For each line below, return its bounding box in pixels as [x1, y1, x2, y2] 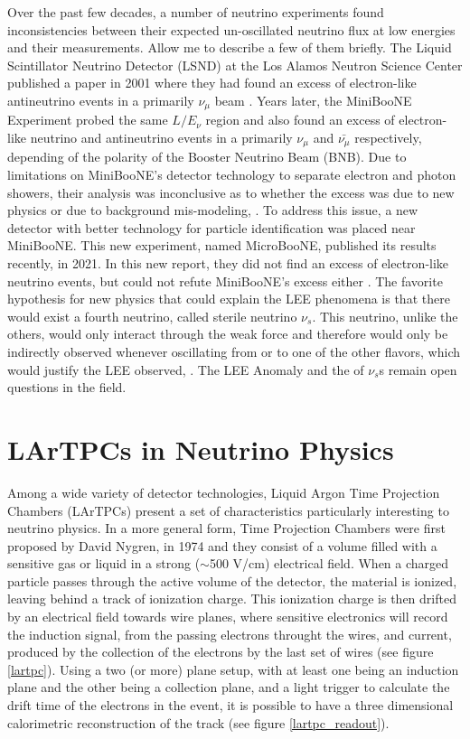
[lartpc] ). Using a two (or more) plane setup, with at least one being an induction [7, 659, 459, 678]
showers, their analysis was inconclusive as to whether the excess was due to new [7, 182, 455, 201]
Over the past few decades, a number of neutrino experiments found [7, 3, 384, 21]
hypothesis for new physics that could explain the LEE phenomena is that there [7, 289, 450, 308]
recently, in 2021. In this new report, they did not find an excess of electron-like [7, 254, 449, 273]
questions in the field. [7, 378, 127, 397]
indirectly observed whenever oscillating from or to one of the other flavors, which [7, 342, 461, 360]
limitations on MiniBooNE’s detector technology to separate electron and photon [7, 165, 456, 184]
